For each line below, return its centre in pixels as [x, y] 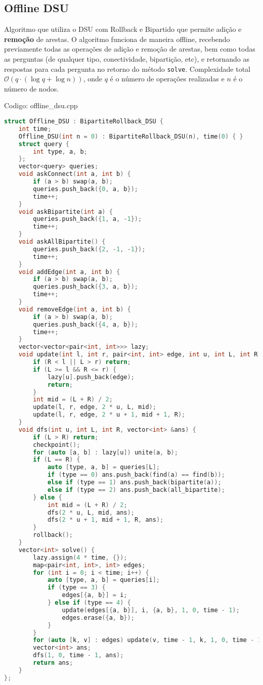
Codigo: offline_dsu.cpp [41, 105]
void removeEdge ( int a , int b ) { [75, 309]
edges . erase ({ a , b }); [98, 618]
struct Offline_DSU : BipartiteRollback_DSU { [84, 122]
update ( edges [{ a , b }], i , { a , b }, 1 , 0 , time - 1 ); [151, 610]
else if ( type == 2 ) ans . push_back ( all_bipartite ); [136, 490]
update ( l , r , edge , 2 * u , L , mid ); [95, 407]
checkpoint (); [57, 445]
